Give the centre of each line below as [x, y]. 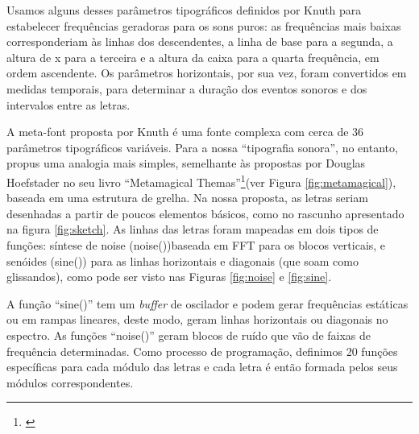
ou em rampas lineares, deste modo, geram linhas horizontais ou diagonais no [197, 319]
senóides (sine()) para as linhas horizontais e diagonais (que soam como [183, 260]
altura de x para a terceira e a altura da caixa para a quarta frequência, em [193, 57]
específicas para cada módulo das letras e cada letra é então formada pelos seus [202, 367]
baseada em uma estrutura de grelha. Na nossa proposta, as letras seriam [187, 198]
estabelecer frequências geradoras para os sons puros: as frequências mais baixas [204, 25]
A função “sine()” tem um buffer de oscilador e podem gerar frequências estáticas [207, 303]
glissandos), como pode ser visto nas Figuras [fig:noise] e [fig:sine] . [169, 277]
